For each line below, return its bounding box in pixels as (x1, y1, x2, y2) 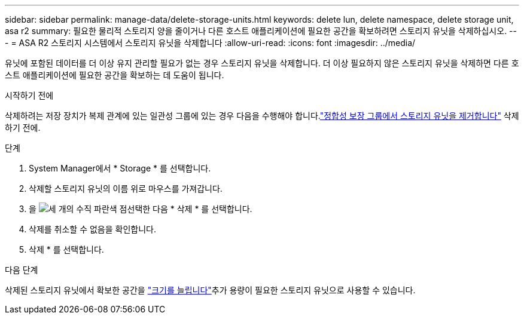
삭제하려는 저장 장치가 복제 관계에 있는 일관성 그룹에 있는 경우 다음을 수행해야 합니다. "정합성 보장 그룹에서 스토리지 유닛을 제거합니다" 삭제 (5, 111, 519, 121)
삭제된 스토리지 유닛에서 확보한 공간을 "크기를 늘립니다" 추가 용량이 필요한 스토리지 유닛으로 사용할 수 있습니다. (5, 285, 416, 295)
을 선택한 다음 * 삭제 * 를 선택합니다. (29, 204, 252, 214)
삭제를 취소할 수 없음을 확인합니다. (29, 224, 156, 234)
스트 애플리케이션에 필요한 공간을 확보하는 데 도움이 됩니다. (5, 70, 224, 80)
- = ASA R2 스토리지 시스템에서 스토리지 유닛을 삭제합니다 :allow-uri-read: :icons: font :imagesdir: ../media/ (5, 38, 416, 48)
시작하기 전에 (5, 90, 54, 100)
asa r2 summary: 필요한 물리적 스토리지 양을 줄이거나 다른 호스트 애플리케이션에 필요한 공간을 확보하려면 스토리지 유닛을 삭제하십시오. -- (5, 26, 517, 36)
